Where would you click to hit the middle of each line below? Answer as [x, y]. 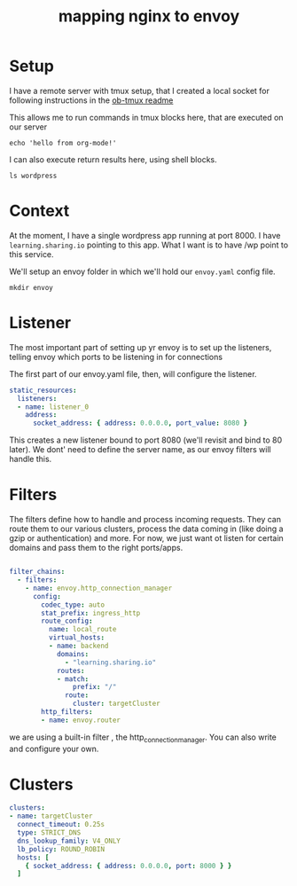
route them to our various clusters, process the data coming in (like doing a [146, 529]
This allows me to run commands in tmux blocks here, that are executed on [146, 117]
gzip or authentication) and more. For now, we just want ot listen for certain [146, 538]
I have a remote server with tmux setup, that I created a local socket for [140, 90]
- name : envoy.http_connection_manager [99, 588]
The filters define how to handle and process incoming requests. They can [145, 520]
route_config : [67, 621]
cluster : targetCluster [117, 704]
